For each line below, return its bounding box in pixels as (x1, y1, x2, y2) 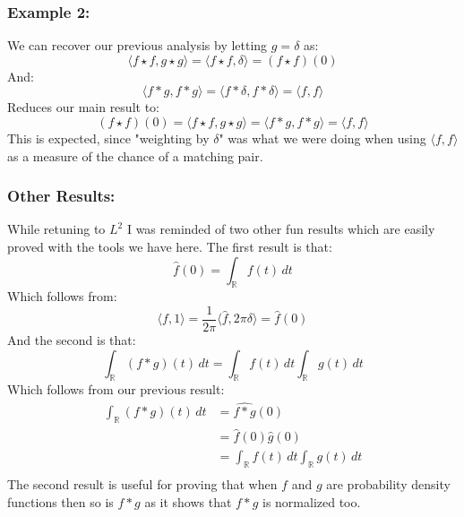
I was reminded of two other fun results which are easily (126, 220, 435, 238)
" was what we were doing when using (219, 129, 426, 147)
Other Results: (7, 185, 116, 207)
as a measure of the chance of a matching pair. (7, 146, 263, 165)
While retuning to (7, 220, 106, 238)
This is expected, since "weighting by (7, 129, 210, 147)
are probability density (326, 475, 451, 494)
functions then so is (7, 492, 114, 511)
